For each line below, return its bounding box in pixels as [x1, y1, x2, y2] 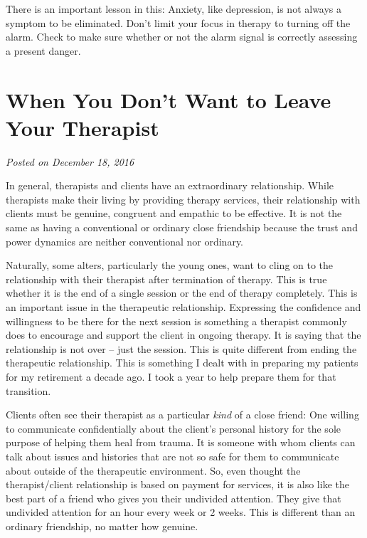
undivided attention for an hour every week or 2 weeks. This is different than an [6, 505, 356, 519]
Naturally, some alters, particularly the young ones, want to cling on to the [6, 258, 334, 273]
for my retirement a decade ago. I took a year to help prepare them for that [6, 369, 336, 384]
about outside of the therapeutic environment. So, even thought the [6, 463, 301, 478]
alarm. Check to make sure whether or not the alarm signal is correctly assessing [6, 29, 358, 44]
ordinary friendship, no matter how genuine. [6, 518, 198, 533]
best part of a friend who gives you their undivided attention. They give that [6, 490, 341, 505]
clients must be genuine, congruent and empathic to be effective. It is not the [6, 206, 342, 221]
